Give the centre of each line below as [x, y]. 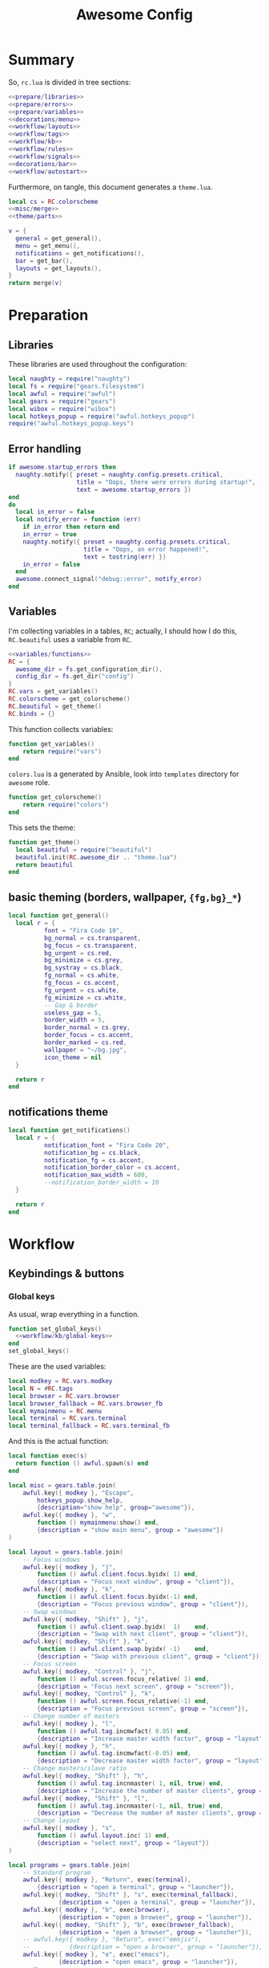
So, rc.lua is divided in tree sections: [70, 82]
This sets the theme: [42, 827]
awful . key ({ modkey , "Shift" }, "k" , [86, 1642]
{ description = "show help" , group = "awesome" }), [116, 1508]
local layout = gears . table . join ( [66, 1552]
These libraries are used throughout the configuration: [98, 364]
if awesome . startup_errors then [62, 467]
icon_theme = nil [73, 1057]
